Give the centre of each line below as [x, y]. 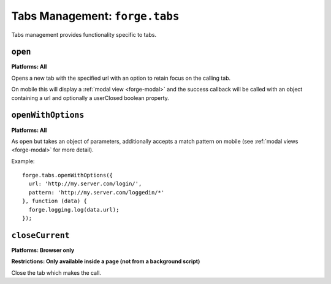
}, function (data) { [55, 201]
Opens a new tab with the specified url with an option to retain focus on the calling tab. [121, 78]
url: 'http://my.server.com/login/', [85, 184]
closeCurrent [40, 235]
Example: [23, 161]
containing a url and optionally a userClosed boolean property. [90, 98]
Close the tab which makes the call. [56, 272]
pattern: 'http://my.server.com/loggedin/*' [97, 192]
